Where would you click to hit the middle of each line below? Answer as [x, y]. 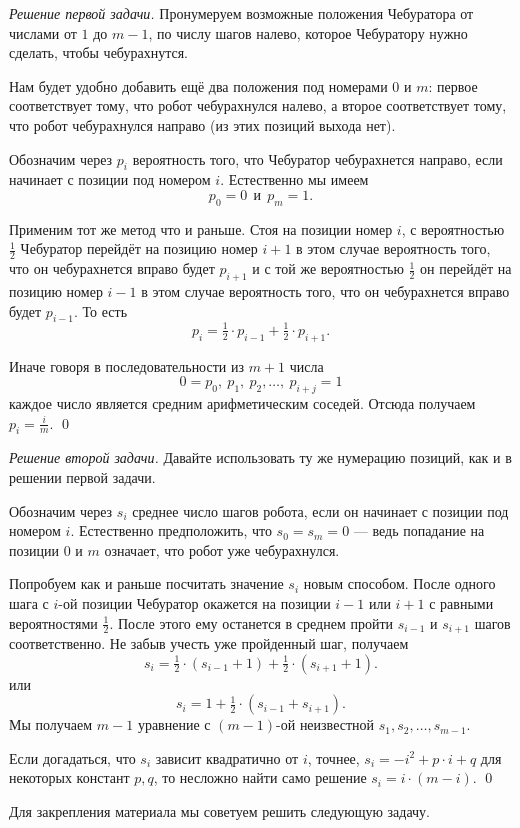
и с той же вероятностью [328, 268]
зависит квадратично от [227, 757]
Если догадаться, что [72, 757]
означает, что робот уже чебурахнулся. [222, 549]
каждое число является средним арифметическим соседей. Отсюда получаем [242, 403]
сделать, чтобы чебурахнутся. [98, 52]
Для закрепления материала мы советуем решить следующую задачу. [219, 811]
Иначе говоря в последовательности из [126, 365]
